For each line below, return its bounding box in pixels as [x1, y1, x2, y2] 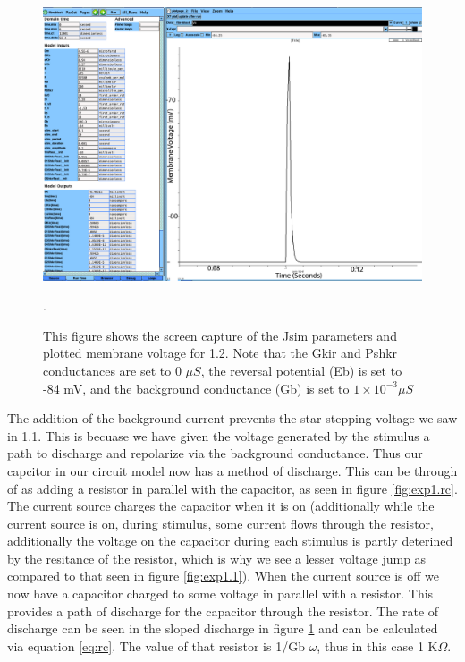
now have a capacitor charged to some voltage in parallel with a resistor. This [7, 584, 434, 603]
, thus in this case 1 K [317, 636, 438, 655]
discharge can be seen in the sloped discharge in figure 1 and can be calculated [7, 619, 438, 638]
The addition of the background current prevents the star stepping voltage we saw [7, 409, 458, 428]
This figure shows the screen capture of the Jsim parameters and [43, 326, 397, 344]
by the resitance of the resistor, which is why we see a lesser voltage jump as [7, 548, 427, 567]
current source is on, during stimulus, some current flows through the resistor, [7, 513, 434, 532]
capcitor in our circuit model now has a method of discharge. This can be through [7, 461, 458, 480]
